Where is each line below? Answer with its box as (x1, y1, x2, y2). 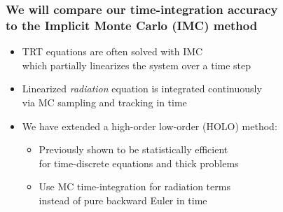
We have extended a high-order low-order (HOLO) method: (22, 118, 277, 133)
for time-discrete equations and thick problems (39, 155, 239, 170)
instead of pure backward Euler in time (39, 192, 207, 207)
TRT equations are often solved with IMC (22, 44, 203, 59)
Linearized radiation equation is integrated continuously (22, 81, 262, 96)
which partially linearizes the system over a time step (22, 57, 251, 72)
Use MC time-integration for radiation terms (39, 179, 230, 194)
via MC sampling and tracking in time (22, 94, 187, 109)
